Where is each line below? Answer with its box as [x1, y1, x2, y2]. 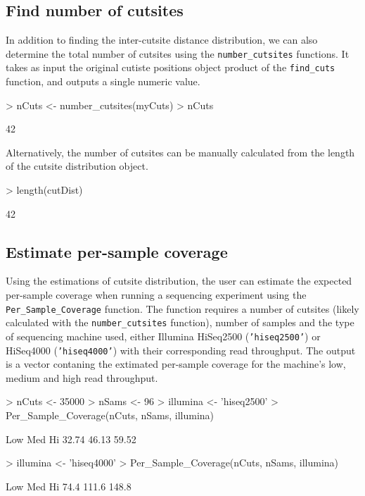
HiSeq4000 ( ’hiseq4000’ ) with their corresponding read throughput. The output [6, 342, 356, 357]
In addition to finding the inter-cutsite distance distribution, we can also [6, 32, 318, 47]
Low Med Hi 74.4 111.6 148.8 [6, 478, 132, 493]
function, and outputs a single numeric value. [6, 74, 200, 89]
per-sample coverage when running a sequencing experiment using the [6, 287, 307, 302]
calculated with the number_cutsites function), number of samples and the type [6, 315, 354, 330]
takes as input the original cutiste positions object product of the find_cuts [6, 60, 335, 75]
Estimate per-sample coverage [6, 240, 228, 262]
